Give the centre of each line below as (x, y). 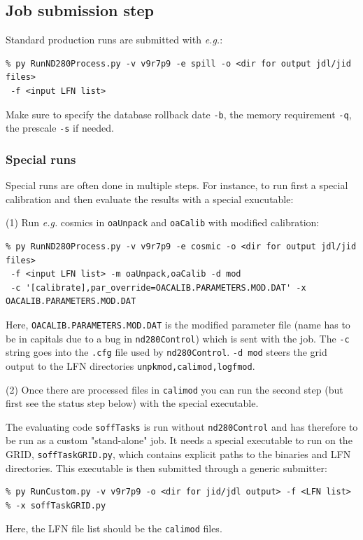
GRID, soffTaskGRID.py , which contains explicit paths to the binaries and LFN (178, 454)
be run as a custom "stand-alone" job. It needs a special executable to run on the (179, 440)
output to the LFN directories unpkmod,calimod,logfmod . (130, 365)
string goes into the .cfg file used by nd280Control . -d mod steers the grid (166, 352)
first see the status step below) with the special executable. (132, 403)
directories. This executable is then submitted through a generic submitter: (166, 468)
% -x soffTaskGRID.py (56, 505)
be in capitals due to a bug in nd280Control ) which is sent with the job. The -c (178, 338)
